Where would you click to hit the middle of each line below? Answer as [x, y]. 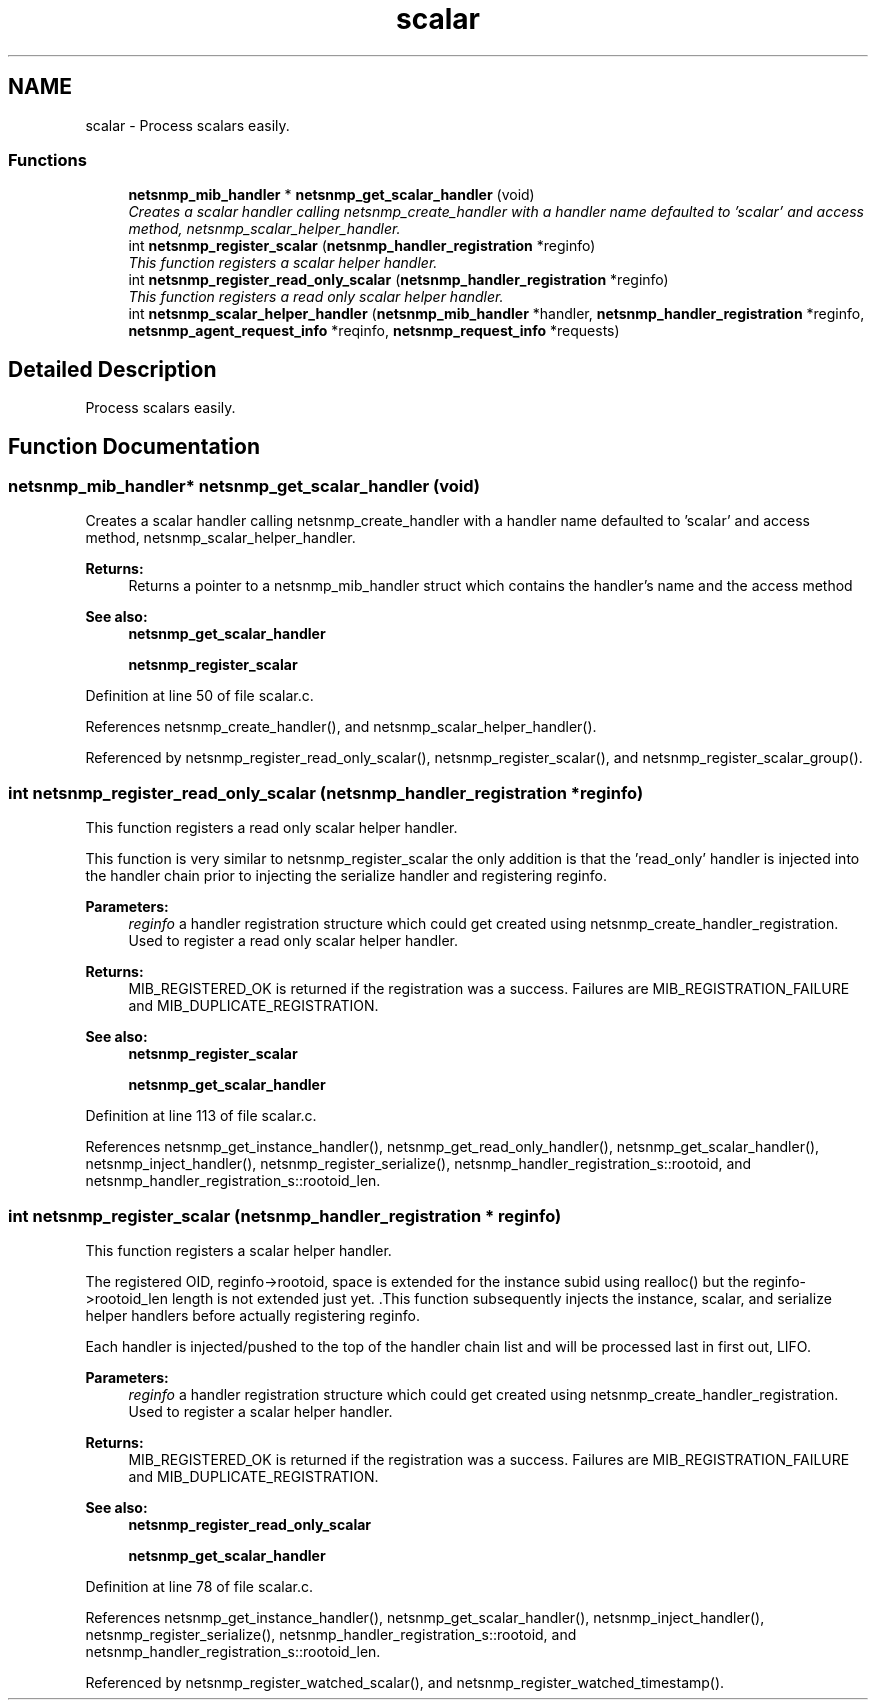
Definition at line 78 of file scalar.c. [199, 1586]
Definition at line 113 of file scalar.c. [201, 1116]
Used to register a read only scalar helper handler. [293, 941]
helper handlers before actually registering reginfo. [252, 1315]
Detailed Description [112, 369]
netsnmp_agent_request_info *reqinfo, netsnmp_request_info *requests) [374, 331]
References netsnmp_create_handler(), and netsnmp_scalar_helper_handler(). [341, 727]
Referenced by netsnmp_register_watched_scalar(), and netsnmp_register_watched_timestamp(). [405, 1682]
